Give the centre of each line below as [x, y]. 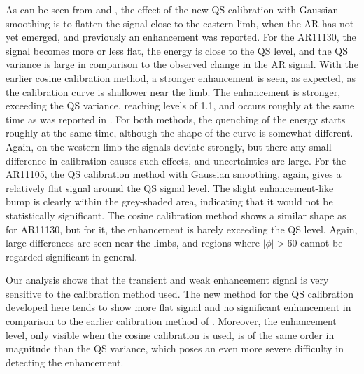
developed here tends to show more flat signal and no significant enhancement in [178, 307]
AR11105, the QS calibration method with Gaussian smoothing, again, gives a [174, 174]
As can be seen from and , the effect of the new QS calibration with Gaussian [172, 9]
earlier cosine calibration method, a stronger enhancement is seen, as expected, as [181, 77]
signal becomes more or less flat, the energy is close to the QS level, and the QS [177, 50]
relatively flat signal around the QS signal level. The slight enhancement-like [170, 187]
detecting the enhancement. [65, 362]
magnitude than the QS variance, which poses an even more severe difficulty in [175, 348]
